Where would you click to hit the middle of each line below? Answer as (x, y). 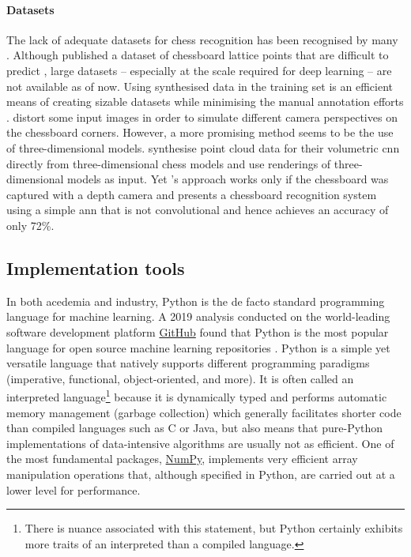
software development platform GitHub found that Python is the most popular (198, 331)
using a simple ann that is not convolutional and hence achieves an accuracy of (198, 210)
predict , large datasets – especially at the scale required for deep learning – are (199, 70)
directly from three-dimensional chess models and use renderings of (169, 163)
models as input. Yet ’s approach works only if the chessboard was (228, 179)
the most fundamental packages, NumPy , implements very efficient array (182, 459)
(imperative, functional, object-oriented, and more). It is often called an (180, 378)
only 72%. (30, 225)
